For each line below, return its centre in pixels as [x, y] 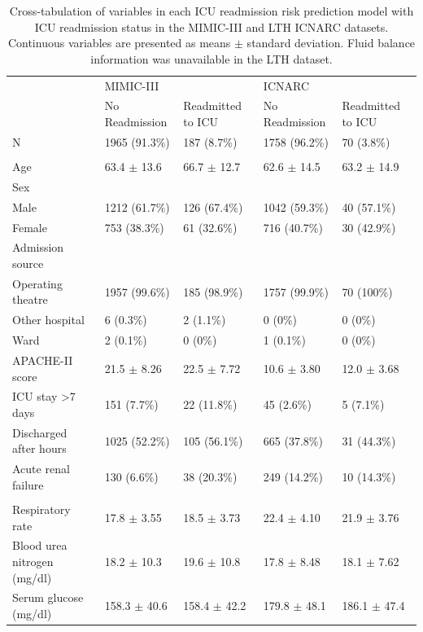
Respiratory [41, 509]
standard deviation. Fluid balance [331, 43]
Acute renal [41, 469]
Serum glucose [48, 597]
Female [30, 227]
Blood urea [40, 545]
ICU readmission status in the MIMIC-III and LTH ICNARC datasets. [211, 26]
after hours [39, 448]
